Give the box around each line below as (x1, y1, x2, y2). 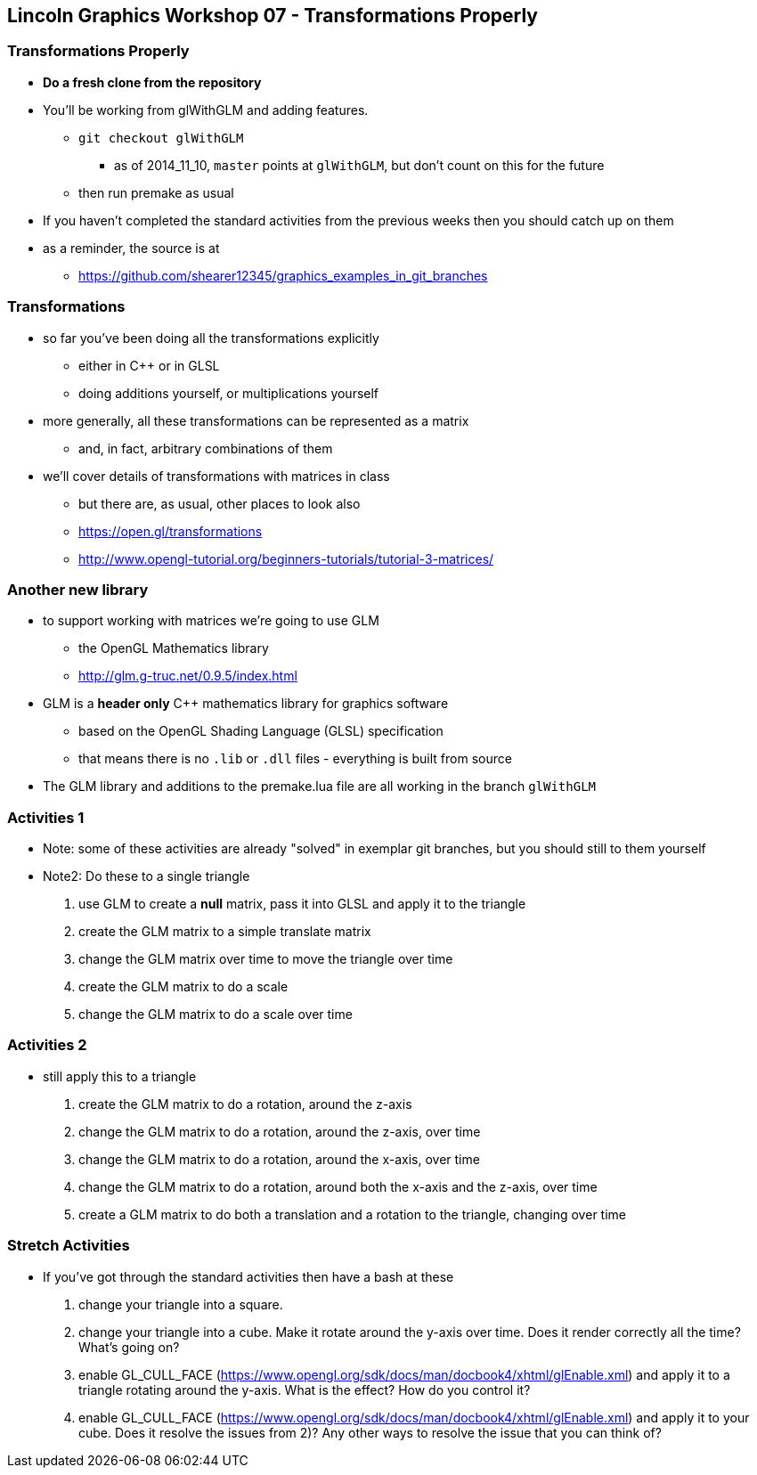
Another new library (7, 580, 149, 599)
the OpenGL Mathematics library (78, 640, 269, 656)
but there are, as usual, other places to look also (78, 495, 361, 511)
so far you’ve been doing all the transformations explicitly (43, 330, 379, 346)
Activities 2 (7, 1036, 87, 1055)
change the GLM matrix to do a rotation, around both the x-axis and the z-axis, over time (78, 1178, 598, 1194)
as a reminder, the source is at (43, 240, 220, 256)
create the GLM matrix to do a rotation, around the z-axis (78, 1096, 412, 1112)
